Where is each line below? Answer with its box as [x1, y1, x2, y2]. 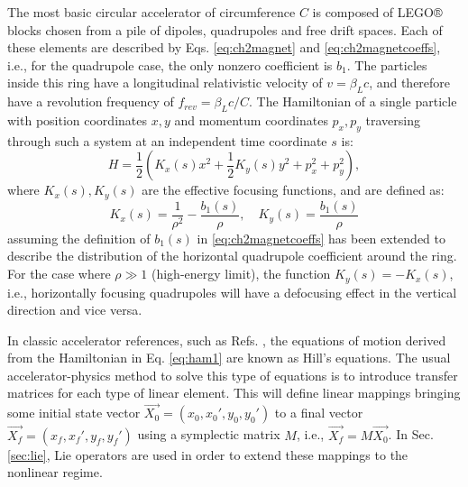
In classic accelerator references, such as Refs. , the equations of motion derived [7, 330, 446, 349]
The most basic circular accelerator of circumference [7, 3, 296, 21]
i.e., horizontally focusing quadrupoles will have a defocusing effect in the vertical [7, 282, 457, 301]
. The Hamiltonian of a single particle [249, 92, 457, 111]
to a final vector [274, 403, 363, 422]
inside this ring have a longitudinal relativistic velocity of [7, 73, 323, 92]
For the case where [7, 264, 111, 283]
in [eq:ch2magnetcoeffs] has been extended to [197, 228, 446, 247]
